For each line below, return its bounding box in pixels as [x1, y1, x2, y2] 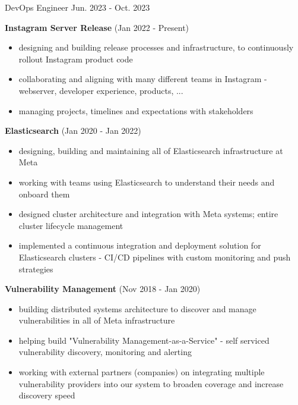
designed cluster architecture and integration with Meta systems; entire [18, 208, 278, 220]
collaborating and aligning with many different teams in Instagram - [18, 73, 267, 85]
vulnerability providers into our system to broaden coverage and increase [18, 377, 284, 390]
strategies [18, 262, 53, 275]
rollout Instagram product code [18, 52, 133, 65]
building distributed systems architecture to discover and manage [18, 302, 256, 315]
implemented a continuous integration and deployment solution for [18, 239, 261, 252]
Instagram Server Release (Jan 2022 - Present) [5, 21, 189, 33]
